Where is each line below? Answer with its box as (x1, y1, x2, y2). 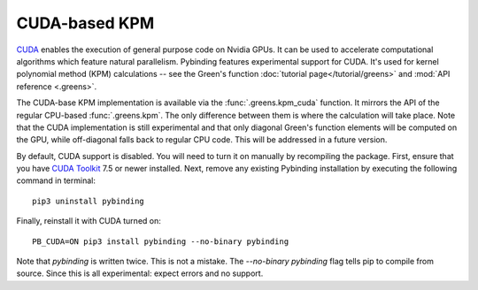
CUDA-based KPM (16, 13, 155, 33)
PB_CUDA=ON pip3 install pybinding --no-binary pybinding (32, 236, 289, 247)
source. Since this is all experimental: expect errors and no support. (16, 268, 264, 279)
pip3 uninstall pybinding (32, 195, 145, 206)
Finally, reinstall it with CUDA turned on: (16, 216, 161, 226)
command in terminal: (16, 175, 96, 186)
